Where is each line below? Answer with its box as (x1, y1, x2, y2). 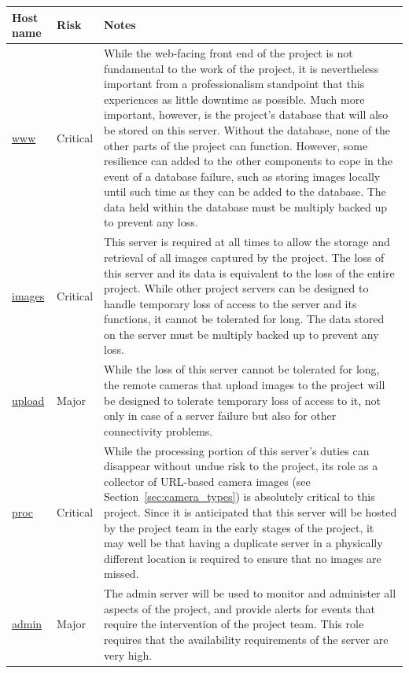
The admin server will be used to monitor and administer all (104, 585, 396, 601)
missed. (104, 565, 139, 582)
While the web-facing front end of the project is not (104, 44, 353, 61)
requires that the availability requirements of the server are (104, 631, 389, 647)
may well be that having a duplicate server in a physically (104, 535, 383, 551)
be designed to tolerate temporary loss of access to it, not (104, 392, 381, 408)
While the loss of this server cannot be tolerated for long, (104, 361, 380, 377)
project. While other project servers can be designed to (104, 280, 369, 296)
